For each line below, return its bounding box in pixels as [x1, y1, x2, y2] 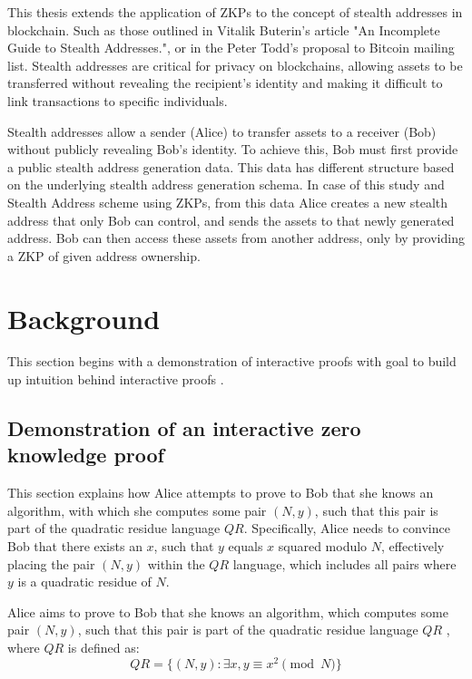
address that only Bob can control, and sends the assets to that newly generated [7, 210, 455, 229]
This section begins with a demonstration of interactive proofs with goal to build [7, 352, 457, 371]
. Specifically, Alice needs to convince [243, 519, 450, 538]
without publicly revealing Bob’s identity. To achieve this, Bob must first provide [7, 140, 458, 159]
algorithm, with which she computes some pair [7, 500, 267, 519]
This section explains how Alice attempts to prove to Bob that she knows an [7, 483, 434, 502]
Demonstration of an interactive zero [7, 414, 361, 442]
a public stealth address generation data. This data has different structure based [7, 157, 455, 176]
